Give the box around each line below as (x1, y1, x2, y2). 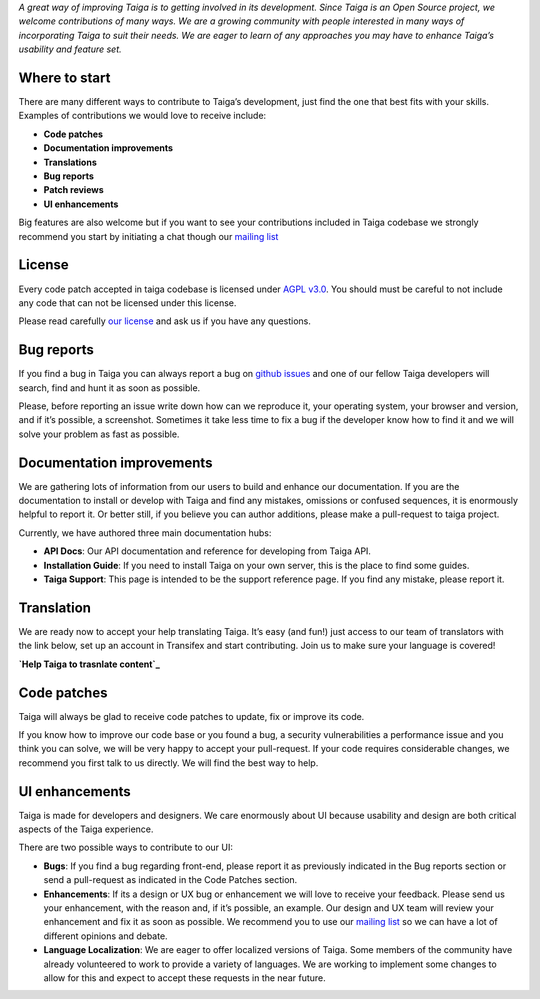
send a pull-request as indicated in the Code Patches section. (43, 874, 298, 886)
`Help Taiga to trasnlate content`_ (18, 658, 160, 670)
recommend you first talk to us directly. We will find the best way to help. (18, 756, 319, 769)
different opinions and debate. (43, 930, 169, 942)
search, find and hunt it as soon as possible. (18, 381, 201, 394)
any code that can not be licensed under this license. (18, 296, 237, 309)
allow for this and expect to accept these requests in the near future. (43, 971, 327, 984)
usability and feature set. (18, 43, 122, 55)
